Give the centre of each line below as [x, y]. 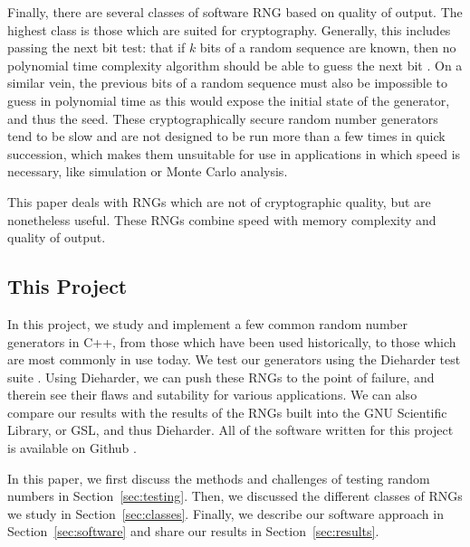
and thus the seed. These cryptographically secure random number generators [223, 118]
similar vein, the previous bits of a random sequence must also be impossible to [228, 83]
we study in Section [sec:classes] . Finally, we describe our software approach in [225, 513]
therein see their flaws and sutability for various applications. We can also [212, 395]
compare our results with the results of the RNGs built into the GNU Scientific [227, 412]
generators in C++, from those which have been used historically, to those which [232, 341]
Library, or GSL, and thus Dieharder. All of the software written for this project [230, 430]
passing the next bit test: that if [96, 47]
